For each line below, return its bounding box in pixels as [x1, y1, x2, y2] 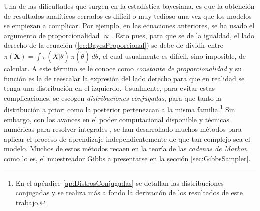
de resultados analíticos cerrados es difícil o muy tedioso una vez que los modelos [4, 10, 252, 21]
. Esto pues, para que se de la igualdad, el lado [111, 30, 255, 40]
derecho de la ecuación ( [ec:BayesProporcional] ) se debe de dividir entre [4, 40, 224, 50]
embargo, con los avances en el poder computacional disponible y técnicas [4, 114, 230, 124]
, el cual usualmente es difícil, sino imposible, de [98, 50, 246, 61]
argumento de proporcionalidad [4, 30, 100, 40]
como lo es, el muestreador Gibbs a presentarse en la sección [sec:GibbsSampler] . [4, 153, 251, 163]
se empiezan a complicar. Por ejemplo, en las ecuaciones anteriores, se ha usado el [4, 20, 255, 31]
